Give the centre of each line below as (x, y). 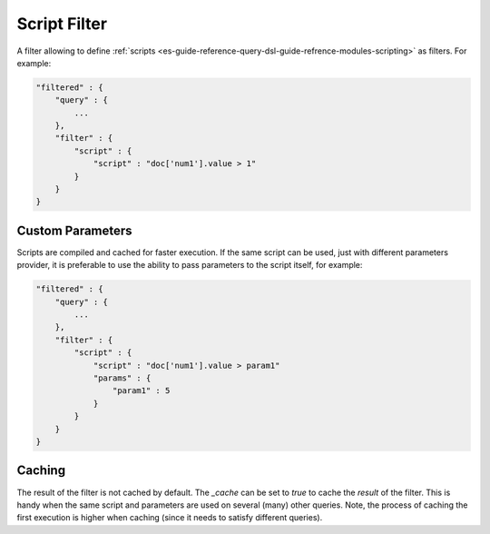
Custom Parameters (74, 230)
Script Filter (62, 24)
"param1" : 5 (141, 391)
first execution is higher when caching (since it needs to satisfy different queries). (170, 518)
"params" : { (122, 378)
